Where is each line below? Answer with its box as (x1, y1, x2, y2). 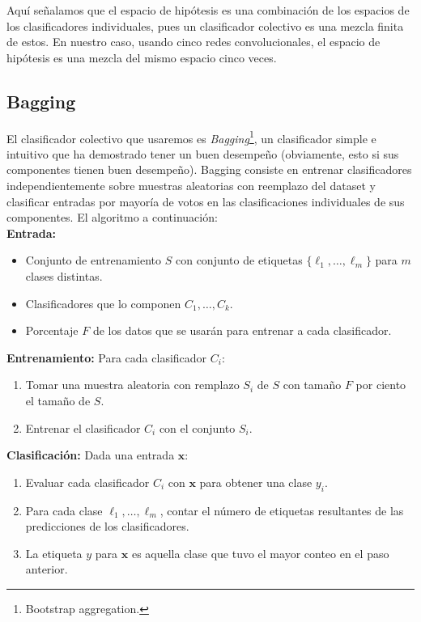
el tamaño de (25, 391, 91, 408)
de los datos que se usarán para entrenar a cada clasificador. (92, 322, 392, 339)
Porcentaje (25, 322, 79, 339)
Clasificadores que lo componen (25, 294, 181, 311)
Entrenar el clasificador (25, 419, 141, 436)
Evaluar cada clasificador (25, 473, 150, 490)
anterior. (25, 561, 68, 578)
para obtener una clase (199, 473, 313, 490)
